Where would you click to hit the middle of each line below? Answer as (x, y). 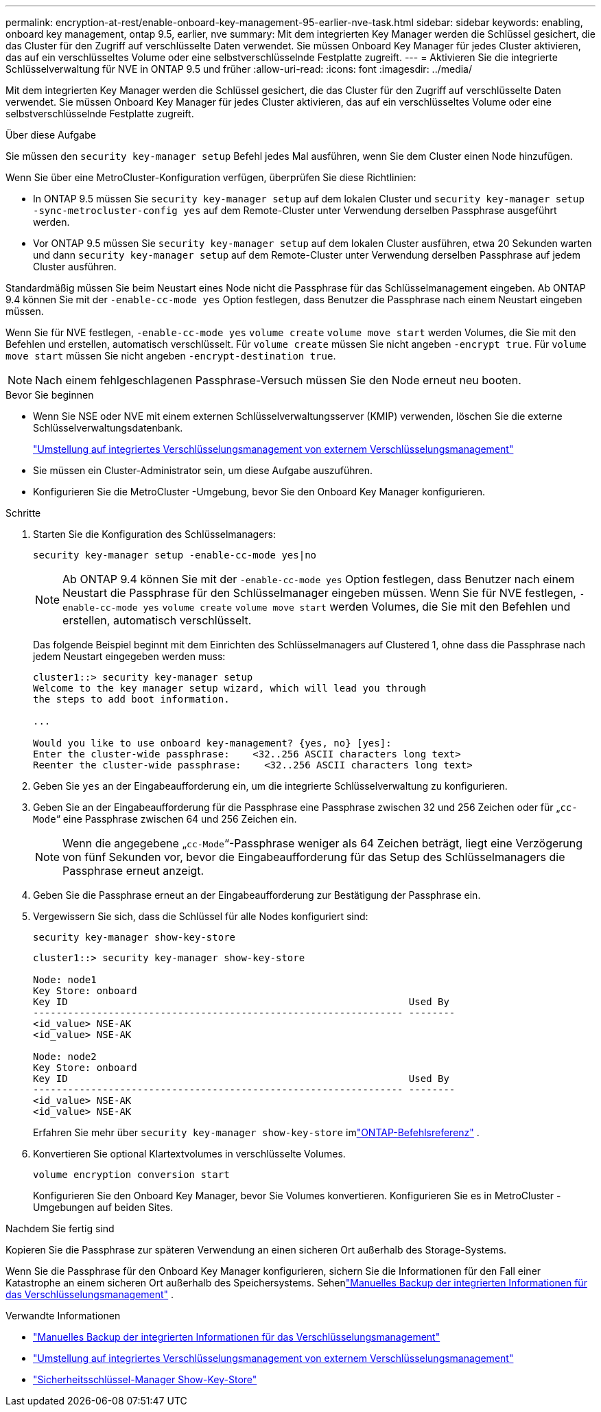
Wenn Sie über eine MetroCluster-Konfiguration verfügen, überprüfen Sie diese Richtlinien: (211, 177)
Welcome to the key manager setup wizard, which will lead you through (230, 688)
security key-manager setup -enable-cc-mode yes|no (175, 555)
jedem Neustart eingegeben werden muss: (129, 656)
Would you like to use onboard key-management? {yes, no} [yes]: (212, 743)
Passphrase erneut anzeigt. (133, 871)
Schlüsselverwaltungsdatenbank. (108, 428)
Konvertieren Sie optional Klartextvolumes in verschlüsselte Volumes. (189, 1154)
